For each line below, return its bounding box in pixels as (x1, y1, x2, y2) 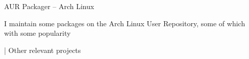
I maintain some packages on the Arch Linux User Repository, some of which (4, 18, 245, 28)
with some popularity (4, 28, 71, 38)
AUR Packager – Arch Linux (4, 1, 94, 11)
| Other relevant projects (4, 44, 81, 55)
